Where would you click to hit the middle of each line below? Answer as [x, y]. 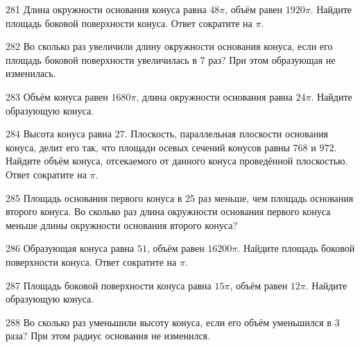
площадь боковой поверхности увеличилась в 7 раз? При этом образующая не [171, 59]
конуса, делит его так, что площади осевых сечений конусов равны [148, 147]
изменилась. [31, 73]
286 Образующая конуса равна [70, 248]
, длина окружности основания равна [214, 96]
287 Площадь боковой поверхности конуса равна [109, 285]
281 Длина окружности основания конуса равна [106, 9]
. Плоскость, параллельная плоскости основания [226, 134]
